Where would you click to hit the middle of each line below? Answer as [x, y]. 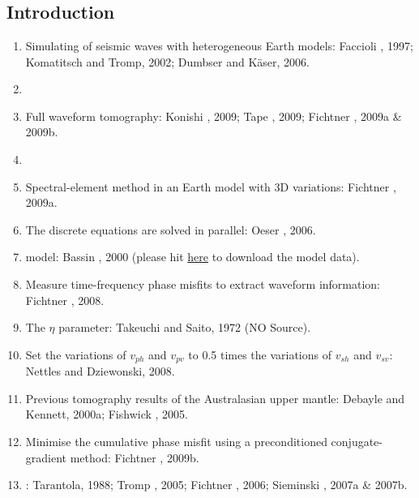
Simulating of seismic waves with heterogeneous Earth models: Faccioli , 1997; [219, 45]
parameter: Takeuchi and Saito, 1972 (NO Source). [185, 327]
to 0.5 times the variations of [260, 354]
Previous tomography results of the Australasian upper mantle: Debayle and [215, 398]
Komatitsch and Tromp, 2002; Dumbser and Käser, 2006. [167, 61]
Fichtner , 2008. [65, 300]
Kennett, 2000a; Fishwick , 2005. [107, 414]
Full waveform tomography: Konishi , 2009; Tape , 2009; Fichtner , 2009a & [214, 116]
